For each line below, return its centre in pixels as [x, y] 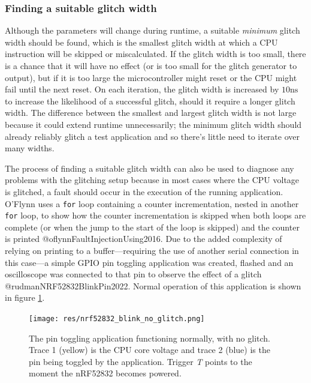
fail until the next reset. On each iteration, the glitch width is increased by [142, 89]
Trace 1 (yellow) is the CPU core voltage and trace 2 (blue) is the [150, 350]
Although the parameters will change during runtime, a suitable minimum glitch [153, 30]
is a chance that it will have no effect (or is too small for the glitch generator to [151, 65]
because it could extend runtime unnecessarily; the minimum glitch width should [153, 124]
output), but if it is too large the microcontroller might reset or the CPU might [151, 77]
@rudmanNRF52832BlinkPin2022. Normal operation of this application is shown [153, 285]
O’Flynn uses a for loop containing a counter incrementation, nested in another [152, 203]
